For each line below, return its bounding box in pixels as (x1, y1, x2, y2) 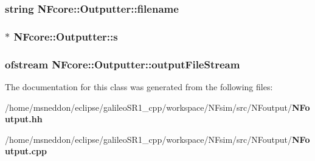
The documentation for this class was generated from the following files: (5, 80, 273, 93)
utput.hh (5, 113, 43, 125)
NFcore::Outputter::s (13, 28, 118, 44)
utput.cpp (5, 145, 47, 157)
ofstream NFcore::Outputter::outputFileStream (5, 56, 240, 71)
